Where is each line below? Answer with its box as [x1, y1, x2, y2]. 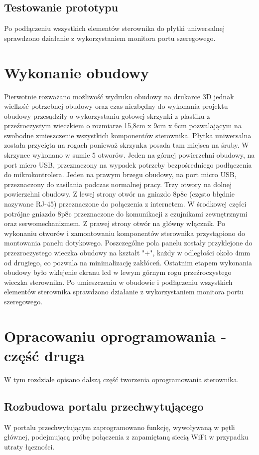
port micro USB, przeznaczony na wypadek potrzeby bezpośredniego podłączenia [4, 159, 252, 170]
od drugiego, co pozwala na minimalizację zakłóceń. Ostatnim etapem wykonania [4, 257, 252, 267]
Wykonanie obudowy [4, 62, 149, 82]
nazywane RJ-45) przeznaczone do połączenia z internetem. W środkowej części [4, 199, 247, 209]
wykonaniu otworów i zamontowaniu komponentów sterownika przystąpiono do [4, 227, 246, 238]
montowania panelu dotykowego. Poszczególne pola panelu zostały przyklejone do [4, 237, 253, 248]
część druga [4, 345, 85, 365]
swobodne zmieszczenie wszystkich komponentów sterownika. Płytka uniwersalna [4, 130, 252, 140]
